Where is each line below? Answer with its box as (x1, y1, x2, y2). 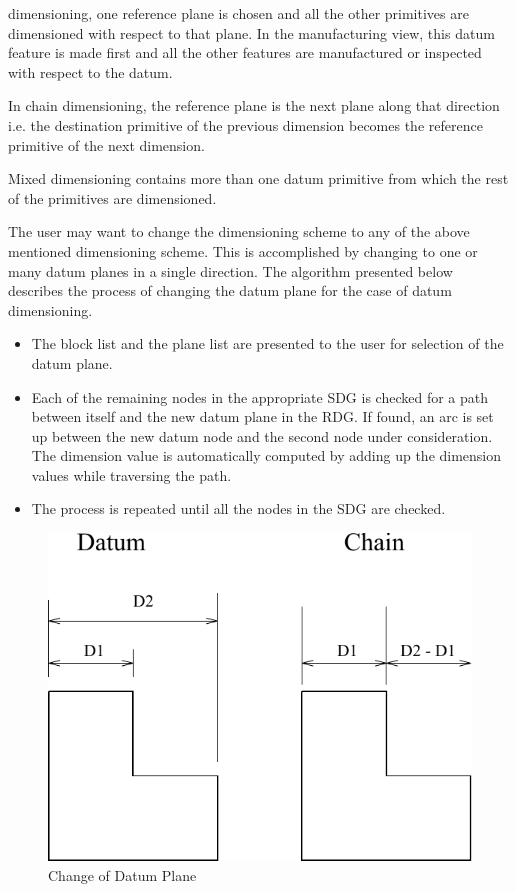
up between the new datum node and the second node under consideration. (31, 425, 493, 446)
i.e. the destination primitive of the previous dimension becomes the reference (8, 114, 483, 135)
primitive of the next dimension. (8, 134, 205, 155)
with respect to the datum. (8, 61, 173, 82)
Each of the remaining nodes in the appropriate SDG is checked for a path (31, 386, 488, 407)
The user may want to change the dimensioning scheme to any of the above (8, 221, 470, 242)
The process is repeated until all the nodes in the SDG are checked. (31, 498, 446, 519)
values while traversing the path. (31, 464, 232, 485)
